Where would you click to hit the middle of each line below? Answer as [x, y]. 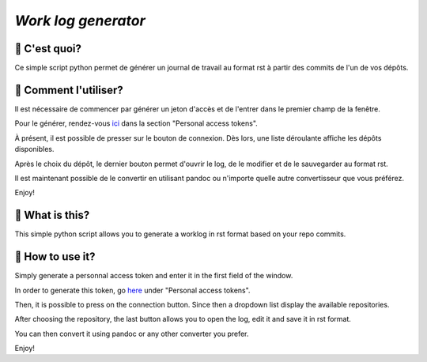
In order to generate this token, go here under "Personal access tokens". [132, 290]
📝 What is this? [52, 215]
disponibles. [34, 149]
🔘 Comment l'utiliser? [69, 90]
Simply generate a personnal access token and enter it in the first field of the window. [154, 276]
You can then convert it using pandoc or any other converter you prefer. [132, 334]
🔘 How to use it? [55, 257]
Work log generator [80, 21]
